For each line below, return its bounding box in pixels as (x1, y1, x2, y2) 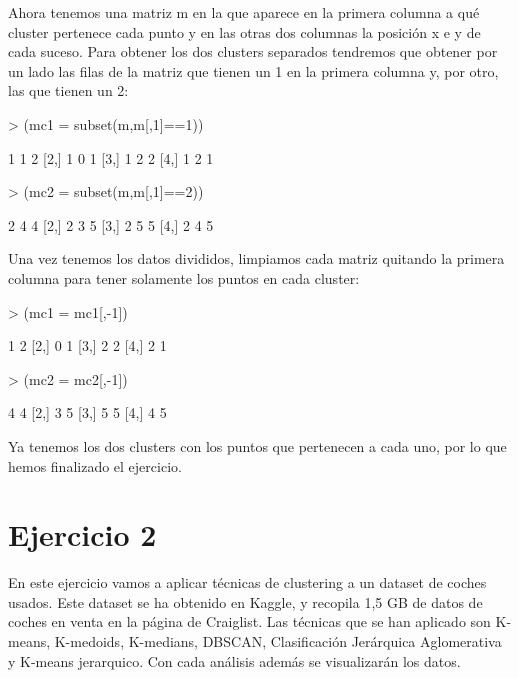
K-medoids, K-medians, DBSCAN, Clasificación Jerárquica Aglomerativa (54, 631, 502, 651)
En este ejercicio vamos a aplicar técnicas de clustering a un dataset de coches (8, 572, 487, 593)
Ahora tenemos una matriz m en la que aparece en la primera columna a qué (8, 2, 480, 22)
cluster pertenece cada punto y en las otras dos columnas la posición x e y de (8, 21, 481, 42)
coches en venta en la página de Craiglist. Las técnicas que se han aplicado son (8, 611, 491, 632)
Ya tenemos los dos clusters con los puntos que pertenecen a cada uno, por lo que (8, 435, 507, 456)
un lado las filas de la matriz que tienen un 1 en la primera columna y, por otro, (8, 60, 499, 81)
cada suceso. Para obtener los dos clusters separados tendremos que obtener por (8, 41, 498, 62)
